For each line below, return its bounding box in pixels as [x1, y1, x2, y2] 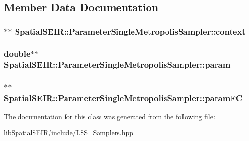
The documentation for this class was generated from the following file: [4, 111, 215, 121]
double [4, 47, 31, 59]
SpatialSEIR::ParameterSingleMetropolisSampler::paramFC [4, 92, 243, 104]
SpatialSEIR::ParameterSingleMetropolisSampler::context [15, 25, 246, 37]
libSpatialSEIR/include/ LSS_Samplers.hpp [4, 127, 133, 138]
